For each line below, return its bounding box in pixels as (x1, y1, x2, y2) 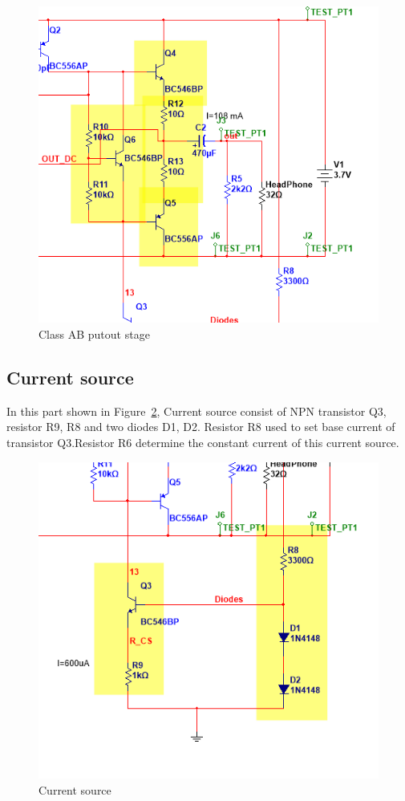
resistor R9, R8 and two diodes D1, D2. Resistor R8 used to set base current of (6, 418, 395, 435)
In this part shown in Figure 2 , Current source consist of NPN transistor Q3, (6, 402, 387, 419)
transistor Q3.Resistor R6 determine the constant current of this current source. (6, 434, 399, 451)
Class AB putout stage (38, 326, 150, 343)
